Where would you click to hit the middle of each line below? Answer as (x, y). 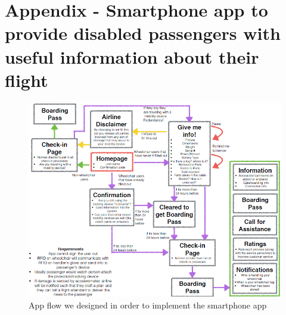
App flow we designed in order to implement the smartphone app (148, 305)
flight (27, 79)
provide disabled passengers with (143, 33)
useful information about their (132, 56)
